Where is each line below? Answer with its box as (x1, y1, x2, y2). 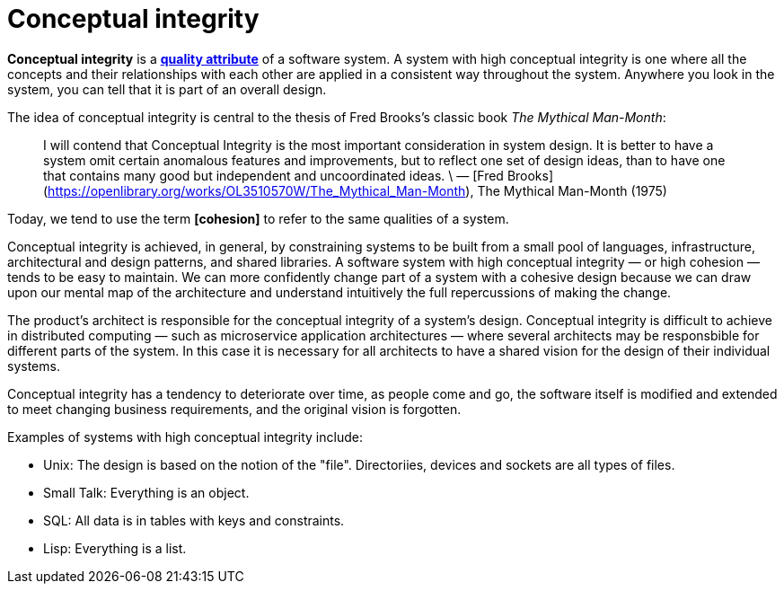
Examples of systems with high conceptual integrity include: (7, 428, 363, 445)
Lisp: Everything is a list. (43, 540, 187, 556)
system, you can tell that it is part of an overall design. (7, 81, 327, 97)
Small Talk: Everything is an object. (43, 484, 250, 500)
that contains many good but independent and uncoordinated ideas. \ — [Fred (43, 167, 504, 183)
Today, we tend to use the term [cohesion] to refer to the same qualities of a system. (7, 210, 509, 226)
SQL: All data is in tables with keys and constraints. (43, 512, 345, 528)
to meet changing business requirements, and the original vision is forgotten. (7, 401, 462, 417)
